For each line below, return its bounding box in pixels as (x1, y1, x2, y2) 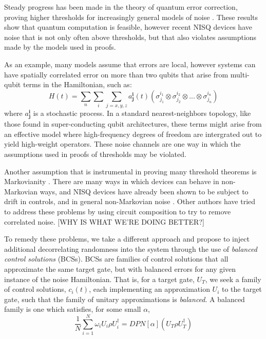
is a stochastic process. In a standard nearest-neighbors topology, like (33, 108, 251, 118)
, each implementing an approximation (89, 284, 210, 294)
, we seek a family (205, 273, 261, 284)
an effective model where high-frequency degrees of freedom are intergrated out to (4, 128, 262, 139)
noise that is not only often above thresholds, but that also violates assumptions (4, 31, 257, 42)
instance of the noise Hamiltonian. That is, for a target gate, (4, 273, 195, 284)
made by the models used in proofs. (4, 42, 116, 52)
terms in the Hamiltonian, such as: (23, 79, 132, 90)
